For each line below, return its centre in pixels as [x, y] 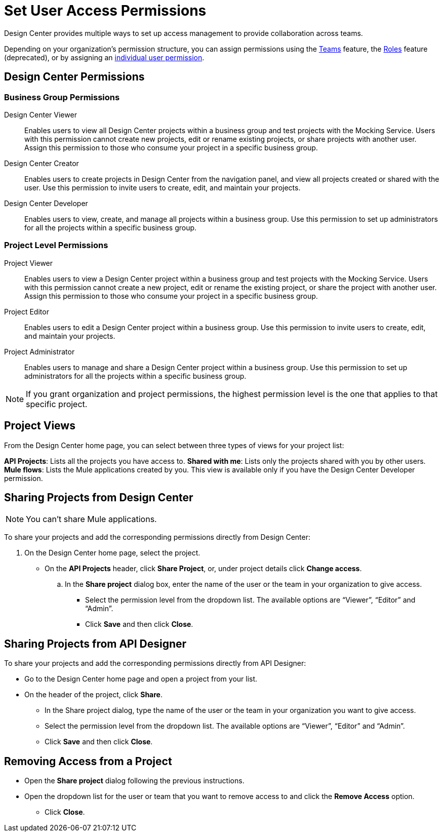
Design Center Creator [42, 163]
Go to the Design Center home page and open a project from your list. [141, 679]
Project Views [40, 426]
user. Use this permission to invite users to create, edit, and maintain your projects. [163, 187]
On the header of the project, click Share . [93, 695]
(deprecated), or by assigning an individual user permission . [104, 57]
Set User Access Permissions [105, 11]
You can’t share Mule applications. [91, 519]
